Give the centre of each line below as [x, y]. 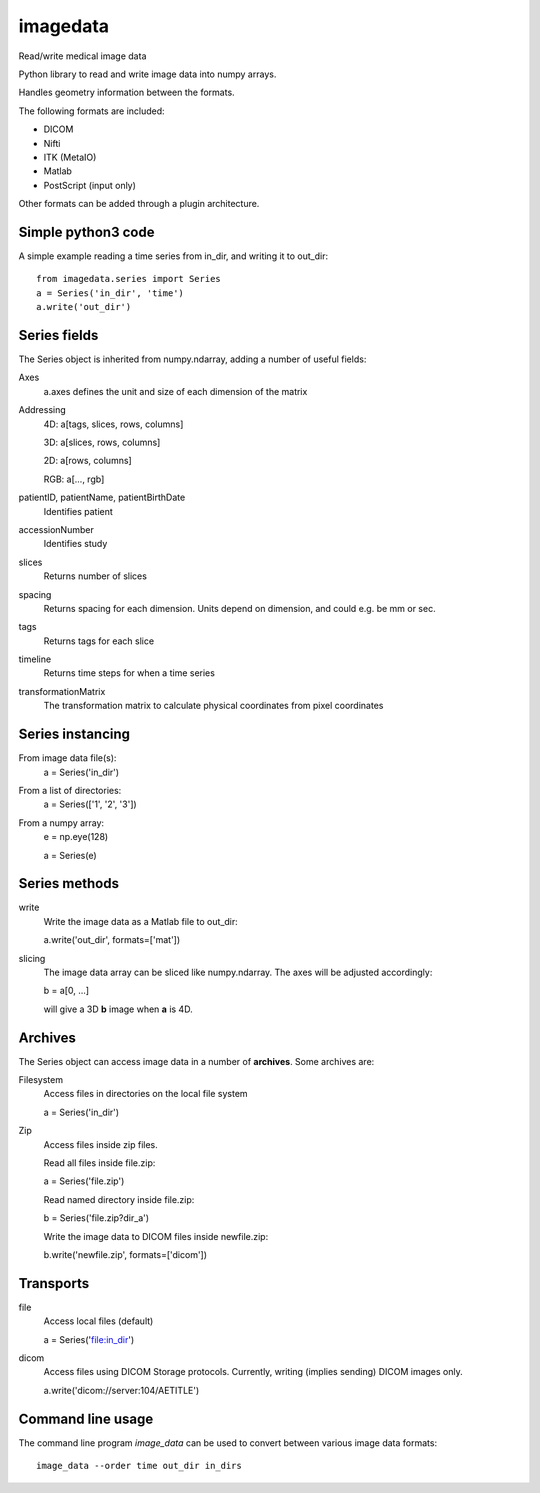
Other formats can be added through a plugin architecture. [139, 204]
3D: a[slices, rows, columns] [102, 442]
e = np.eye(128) [76, 837]
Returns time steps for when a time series [129, 673]
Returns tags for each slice [99, 641]
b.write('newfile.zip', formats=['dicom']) [125, 1254]
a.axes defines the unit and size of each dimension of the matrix [175, 391]
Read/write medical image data [82, 56]
